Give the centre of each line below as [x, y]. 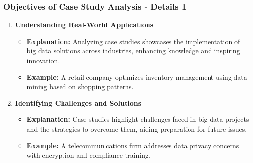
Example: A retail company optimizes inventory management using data [137, 77]
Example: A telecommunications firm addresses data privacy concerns [133, 145]
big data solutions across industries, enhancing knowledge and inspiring [133, 51]
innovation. [43, 60]
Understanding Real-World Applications [84, 25]
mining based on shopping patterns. [80, 86]
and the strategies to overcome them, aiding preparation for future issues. [137, 128]
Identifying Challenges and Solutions [78, 103]
